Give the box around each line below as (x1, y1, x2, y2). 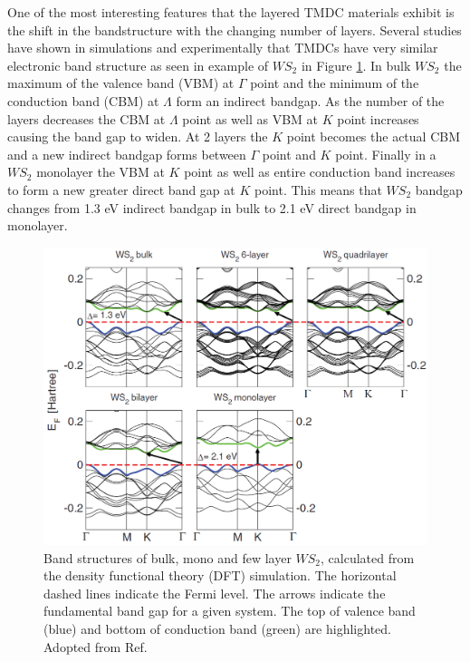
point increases (337, 109, 419, 128)
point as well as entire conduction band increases (184, 162, 456, 181)
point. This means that (254, 180, 382, 199)
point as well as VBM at (182, 109, 318, 128)
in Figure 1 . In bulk (301, 55, 411, 74)
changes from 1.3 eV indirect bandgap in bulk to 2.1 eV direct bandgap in (7, 198, 417, 217)
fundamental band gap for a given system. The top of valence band (43, 601, 416, 620)
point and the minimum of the (250, 73, 419, 92)
